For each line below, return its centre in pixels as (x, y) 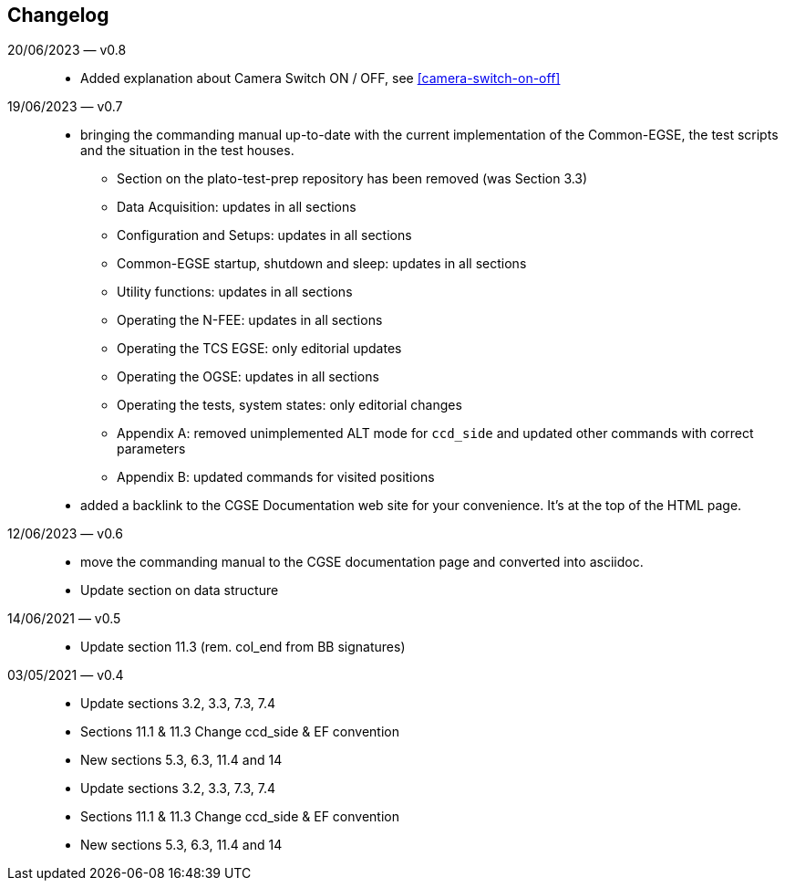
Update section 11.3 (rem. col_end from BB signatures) (243, 647)
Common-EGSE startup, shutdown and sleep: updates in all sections (322, 264)
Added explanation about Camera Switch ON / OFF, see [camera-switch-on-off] (320, 78)
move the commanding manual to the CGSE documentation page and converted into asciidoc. (362, 562)
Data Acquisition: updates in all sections (237, 207)
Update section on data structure (180, 590)
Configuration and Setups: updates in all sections (264, 235)
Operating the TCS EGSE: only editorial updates (259, 349)
